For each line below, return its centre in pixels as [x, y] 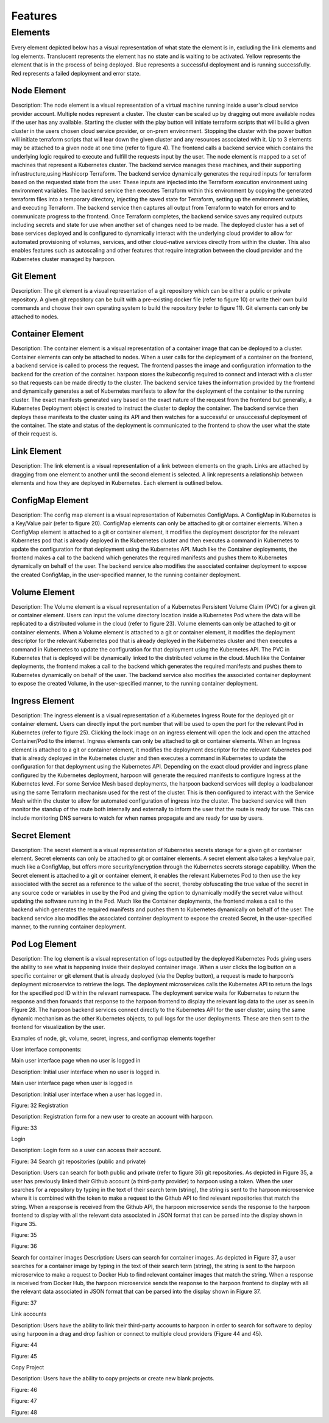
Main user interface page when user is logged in [72, 1083]
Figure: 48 [24, 1412]
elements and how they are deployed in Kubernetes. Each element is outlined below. [117, 483]
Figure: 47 [24, 1401]
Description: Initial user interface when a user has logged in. [87, 1094]
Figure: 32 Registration [40, 1105]
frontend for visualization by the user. [58, 1027]
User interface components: [47, 1049]
